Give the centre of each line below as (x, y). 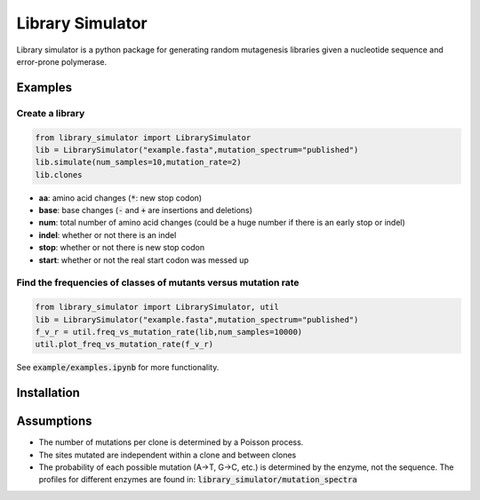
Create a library (51, 113)
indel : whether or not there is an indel (108, 234)
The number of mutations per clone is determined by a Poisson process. (171, 442)
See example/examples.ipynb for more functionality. (118, 368)
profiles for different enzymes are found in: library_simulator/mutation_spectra (198, 480)
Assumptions (54, 421)
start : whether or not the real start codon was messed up (144, 260)
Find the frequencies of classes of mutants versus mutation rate (158, 282)
